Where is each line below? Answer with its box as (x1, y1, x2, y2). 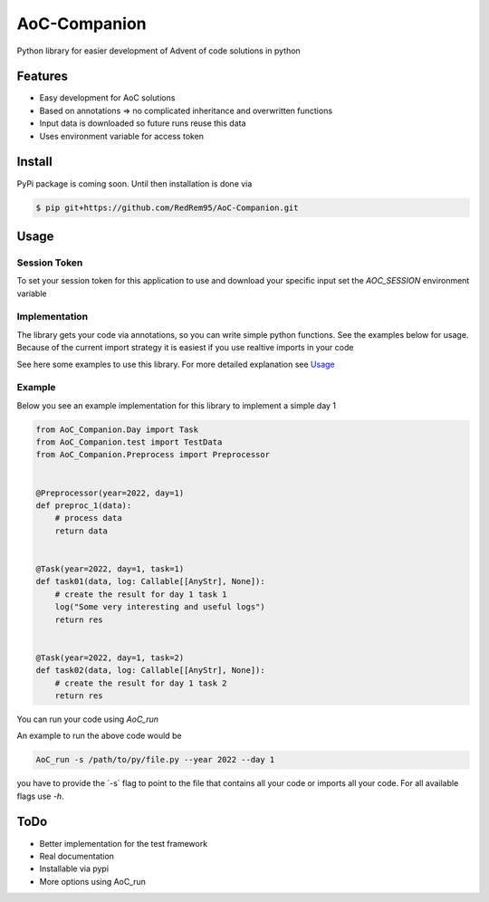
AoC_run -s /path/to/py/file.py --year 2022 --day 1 (35, 754, 275, 765)
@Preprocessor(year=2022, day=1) (35, 487, 185, 498)
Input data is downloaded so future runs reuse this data (39, 118, 246, 129)
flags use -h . (16, 791, 64, 801)
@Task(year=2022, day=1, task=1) (35, 564, 185, 574)
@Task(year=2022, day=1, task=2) (35, 652, 185, 663)
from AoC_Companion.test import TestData (35, 437, 223, 447)
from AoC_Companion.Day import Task (35, 424, 199, 435)
